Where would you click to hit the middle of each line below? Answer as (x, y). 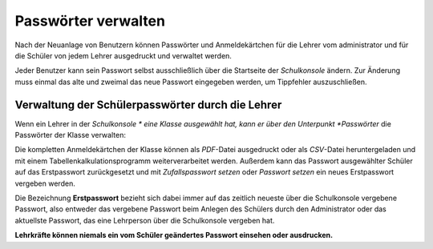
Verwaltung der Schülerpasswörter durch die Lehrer (148, 104)
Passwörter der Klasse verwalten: (70, 135)
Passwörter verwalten (90, 21)
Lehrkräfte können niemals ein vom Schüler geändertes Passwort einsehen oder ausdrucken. (174, 235)
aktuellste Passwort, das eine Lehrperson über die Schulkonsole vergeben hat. (145, 220)
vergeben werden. (45, 183)
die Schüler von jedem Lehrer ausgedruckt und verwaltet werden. (123, 55)
